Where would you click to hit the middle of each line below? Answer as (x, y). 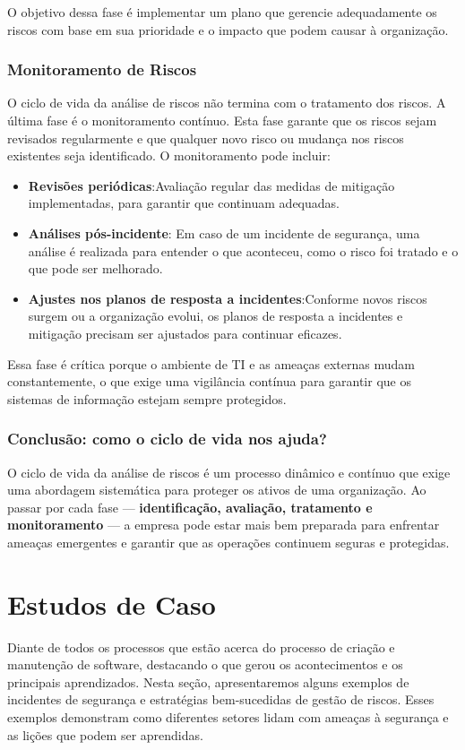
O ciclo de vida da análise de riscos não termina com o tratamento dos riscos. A (227, 103)
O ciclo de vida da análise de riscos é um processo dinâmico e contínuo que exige (229, 472)
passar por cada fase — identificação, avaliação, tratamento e (190, 507)
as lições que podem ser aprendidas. (105, 734)
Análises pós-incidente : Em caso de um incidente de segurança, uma (224, 233)
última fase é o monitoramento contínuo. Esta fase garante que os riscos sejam (222, 120)
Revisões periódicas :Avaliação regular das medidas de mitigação (211, 185)
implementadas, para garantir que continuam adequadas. (184, 203)
